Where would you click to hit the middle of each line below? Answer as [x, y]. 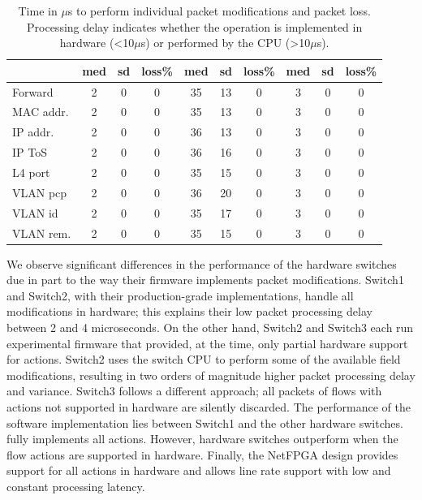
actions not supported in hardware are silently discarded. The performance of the [209, 406]
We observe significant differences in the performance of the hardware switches [202, 263]
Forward [33, 91]
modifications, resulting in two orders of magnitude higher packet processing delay [211, 375]
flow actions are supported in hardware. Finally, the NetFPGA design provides [202, 454]
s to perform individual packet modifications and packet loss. [219, 11]
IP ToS [30, 152]
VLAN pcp [40, 192]
